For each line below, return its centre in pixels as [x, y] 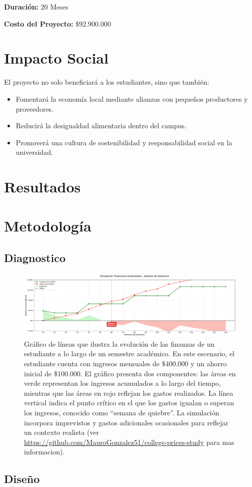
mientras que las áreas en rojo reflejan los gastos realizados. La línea [129, 393]
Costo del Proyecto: [39, 23]
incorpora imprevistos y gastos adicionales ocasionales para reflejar [126, 422]
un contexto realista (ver [62, 432]
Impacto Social [56, 58]
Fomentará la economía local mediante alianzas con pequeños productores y [132, 98]
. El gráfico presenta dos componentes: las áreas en [158, 373]
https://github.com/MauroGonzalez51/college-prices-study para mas [129, 442]
